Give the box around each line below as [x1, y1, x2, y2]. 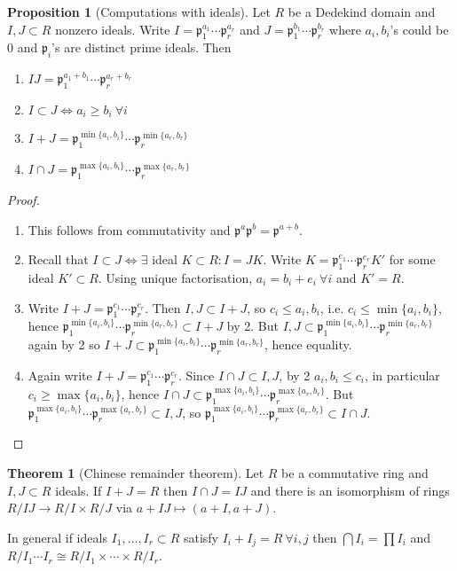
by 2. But [226, 317, 279, 335]
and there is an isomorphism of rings [250, 481, 450, 499]
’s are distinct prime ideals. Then [51, 38, 232, 57]
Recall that [28, 250, 89, 269]
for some [389, 250, 436, 269]
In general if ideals [7, 528, 107, 546]
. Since [177, 366, 215, 384]
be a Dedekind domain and [288, 3, 436, 20]
